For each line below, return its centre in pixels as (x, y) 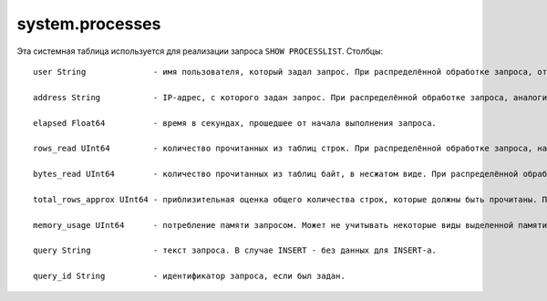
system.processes (89, 24)
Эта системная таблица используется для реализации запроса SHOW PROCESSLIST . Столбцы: (200, 51)
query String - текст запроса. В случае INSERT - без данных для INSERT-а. (235, 250)
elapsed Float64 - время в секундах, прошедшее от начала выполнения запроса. (235, 123)
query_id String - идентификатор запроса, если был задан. (189, 276)
